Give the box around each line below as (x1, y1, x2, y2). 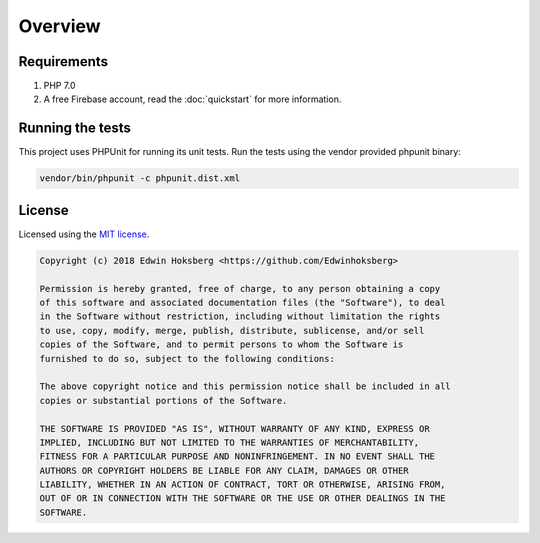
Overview (18, 15, 101, 37)
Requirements (18, 53, 109, 70)
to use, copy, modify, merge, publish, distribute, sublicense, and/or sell (39, 325, 425, 336)
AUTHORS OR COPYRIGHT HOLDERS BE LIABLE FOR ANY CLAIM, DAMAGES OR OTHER (39, 465, 409, 476)
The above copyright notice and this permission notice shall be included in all (39, 381, 452, 392)
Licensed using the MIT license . (18, 228, 150, 240)
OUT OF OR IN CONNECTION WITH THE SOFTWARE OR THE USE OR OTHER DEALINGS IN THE (39, 493, 446, 504)
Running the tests (18, 120, 132, 137)
